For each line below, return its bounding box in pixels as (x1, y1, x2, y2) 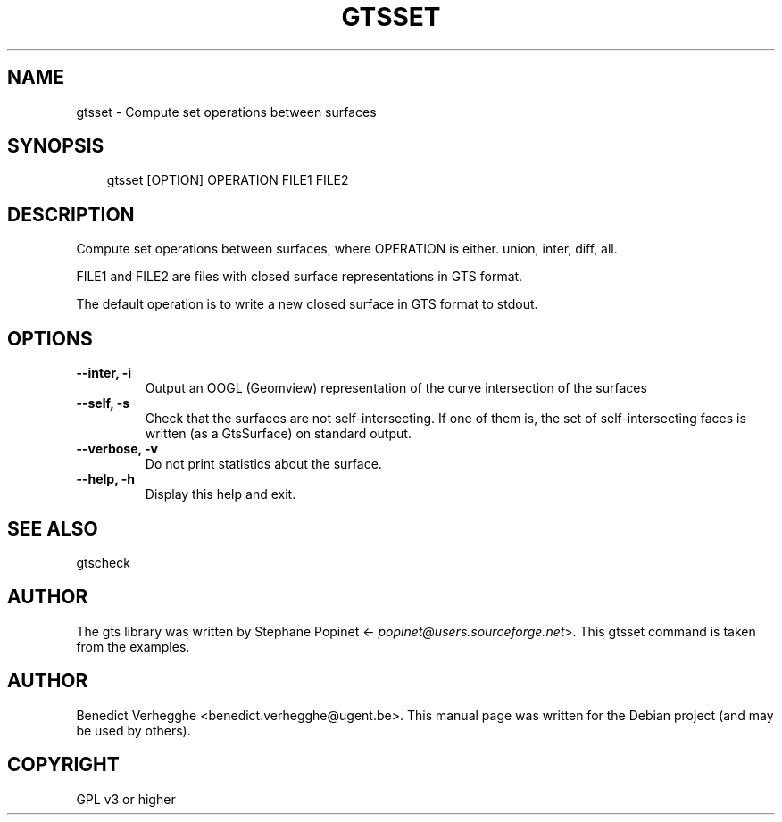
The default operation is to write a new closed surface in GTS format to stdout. (76, 296, 538, 312)
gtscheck (76, 554, 130, 570)
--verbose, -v (76, 441, 158, 457)
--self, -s (76, 395, 130, 411)
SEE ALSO (7, 517, 98, 540)
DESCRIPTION (7, 203, 135, 226)
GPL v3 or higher (76, 791, 176, 807)
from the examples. (76, 638, 190, 654)
